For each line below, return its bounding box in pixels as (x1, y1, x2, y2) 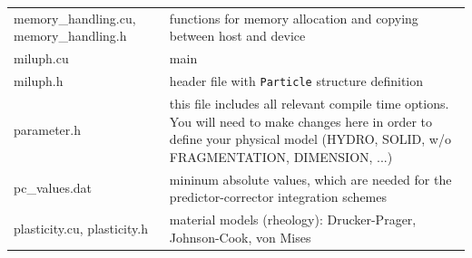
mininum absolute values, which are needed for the (169, 169, 452, 188)
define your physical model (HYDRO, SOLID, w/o (169, 129, 451, 148)
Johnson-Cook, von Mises (169, 227, 311, 246)
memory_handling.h (14, 26, 127, 45)
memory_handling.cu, (14, 8, 136, 27)
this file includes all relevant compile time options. (169, 93, 449, 112)
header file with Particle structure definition (169, 72, 424, 91)
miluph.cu (14, 49, 69, 68)
